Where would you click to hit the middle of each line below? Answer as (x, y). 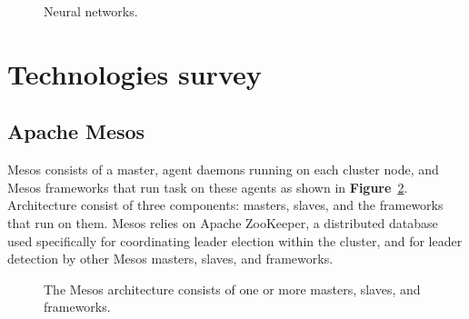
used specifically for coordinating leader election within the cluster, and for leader (235, 240)
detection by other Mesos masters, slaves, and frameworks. (170, 259)
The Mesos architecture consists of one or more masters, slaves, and (232, 289)
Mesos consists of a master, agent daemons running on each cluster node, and (223, 169)
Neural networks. (91, 11)
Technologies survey (135, 73)
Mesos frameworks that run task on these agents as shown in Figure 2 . (208, 187)
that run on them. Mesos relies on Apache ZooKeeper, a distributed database (223, 222)
